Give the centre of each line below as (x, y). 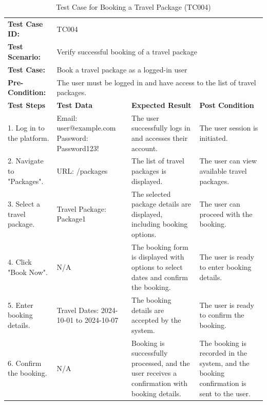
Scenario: (24, 56)
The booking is (223, 343)
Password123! (78, 148)
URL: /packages (82, 171)
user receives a (154, 373)
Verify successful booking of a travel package (127, 52)
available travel (223, 171)
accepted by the (156, 320)
